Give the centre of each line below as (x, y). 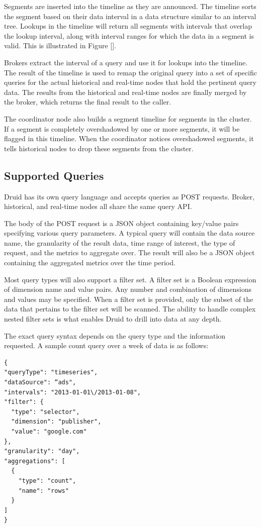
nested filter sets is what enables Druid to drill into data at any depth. (113, 319)
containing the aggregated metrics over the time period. (90, 262)
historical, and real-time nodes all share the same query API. (98, 206)
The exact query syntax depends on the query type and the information (115, 335)
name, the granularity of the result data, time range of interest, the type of (120, 242)
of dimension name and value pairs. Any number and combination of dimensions (128, 289)
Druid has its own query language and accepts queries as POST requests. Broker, (129, 196)
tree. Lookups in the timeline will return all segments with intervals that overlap (128, 26)
